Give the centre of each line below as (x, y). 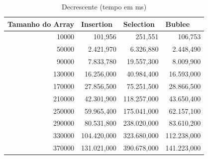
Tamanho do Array (41, 24)
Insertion (97, 24)
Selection (139, 24)
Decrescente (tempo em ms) (104, 6)
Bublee (178, 24)
